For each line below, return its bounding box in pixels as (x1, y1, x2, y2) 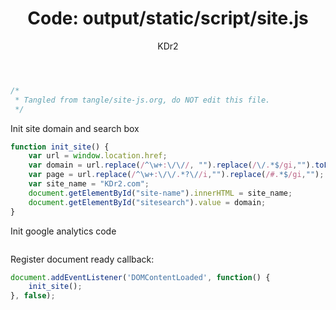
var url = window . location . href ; (28, 151, 168, 161)
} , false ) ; (10, 291, 56, 301)
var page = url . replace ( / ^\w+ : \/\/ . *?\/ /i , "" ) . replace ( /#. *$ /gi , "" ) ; (28, 170, 325, 180)
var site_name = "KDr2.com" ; (28, 179, 150, 189)
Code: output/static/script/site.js (27, 7, 309, 30)
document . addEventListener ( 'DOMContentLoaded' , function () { (10, 272, 271, 282)
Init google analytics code (10, 225, 117, 237)
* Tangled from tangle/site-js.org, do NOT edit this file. (14, 95, 271, 105)
